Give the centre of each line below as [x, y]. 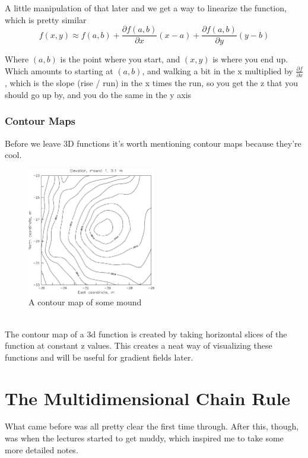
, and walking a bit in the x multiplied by [217, 70]
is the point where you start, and [120, 59]
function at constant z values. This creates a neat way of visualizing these [139, 345]
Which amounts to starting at [59, 70]
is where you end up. [250, 59]
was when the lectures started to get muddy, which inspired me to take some [144, 438]
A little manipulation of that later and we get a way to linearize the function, [146, 8]
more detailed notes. [42, 449]
